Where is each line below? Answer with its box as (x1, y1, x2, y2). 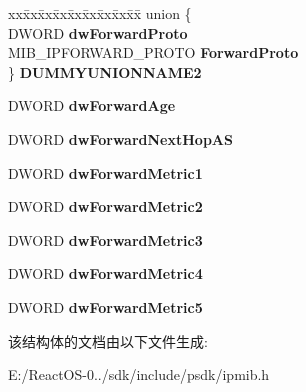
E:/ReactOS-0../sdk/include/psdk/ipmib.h (8, 364, 270, 385)
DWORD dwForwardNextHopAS (8, 128, 233, 149)
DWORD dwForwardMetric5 (8, 296, 203, 317)
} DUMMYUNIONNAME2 (8, 61, 202, 82)
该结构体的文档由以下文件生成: (8, 330, 208, 351)
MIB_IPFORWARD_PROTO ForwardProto (8, 42, 299, 63)
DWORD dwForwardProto (8, 22, 188, 43)
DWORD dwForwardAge (8, 95, 176, 116)
